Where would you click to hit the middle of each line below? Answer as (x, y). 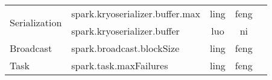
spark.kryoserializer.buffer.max (136, 13)
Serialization (36, 22)
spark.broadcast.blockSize (125, 48)
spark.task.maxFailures (120, 65)
